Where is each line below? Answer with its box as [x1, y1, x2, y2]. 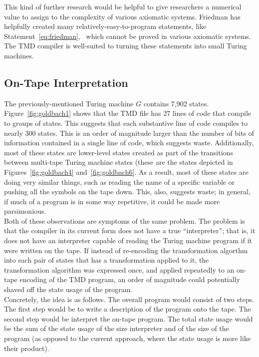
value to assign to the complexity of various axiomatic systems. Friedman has [4, 11, 241, 21]
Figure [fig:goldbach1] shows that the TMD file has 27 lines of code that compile [4, 108, 252, 118]
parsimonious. [4, 206, 46, 216]
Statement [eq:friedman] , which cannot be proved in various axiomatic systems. [4, 30, 251, 41]
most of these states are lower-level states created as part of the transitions [4, 147, 233, 157]
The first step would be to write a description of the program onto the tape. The [4, 304, 251, 314]
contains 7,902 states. [143, 98, 209, 108]
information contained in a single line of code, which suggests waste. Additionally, [4, 137, 254, 148]
